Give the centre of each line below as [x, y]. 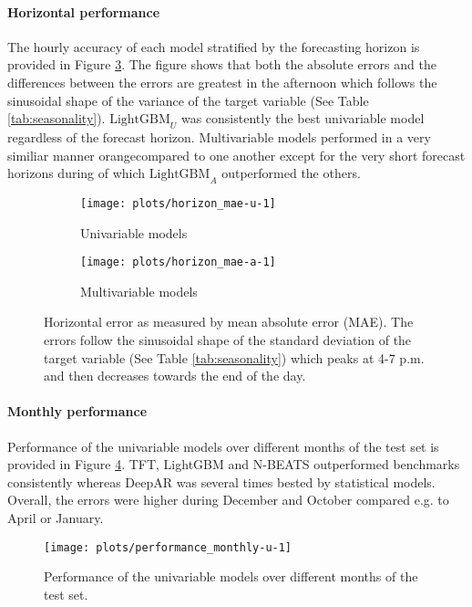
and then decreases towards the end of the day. [175, 376]
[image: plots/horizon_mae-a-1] [178, 262]
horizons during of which [77, 173]
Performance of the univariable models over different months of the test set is [223, 446]
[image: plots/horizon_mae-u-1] [178, 203]
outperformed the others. [291, 173]
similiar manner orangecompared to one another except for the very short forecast [236, 155]
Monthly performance [77, 411]
